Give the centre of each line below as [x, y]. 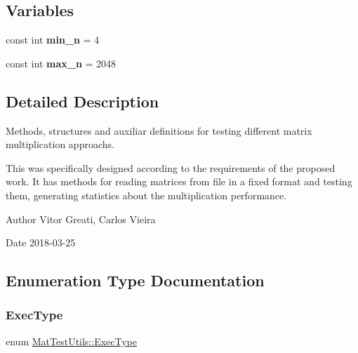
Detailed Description [82, 101]
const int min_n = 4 [53, 40]
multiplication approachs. [60, 144]
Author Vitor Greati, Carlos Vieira [81, 219]
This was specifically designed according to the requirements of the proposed [171, 167]
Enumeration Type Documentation [135, 280]
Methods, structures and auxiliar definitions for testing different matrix [159, 130]
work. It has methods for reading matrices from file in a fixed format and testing [179, 181]
